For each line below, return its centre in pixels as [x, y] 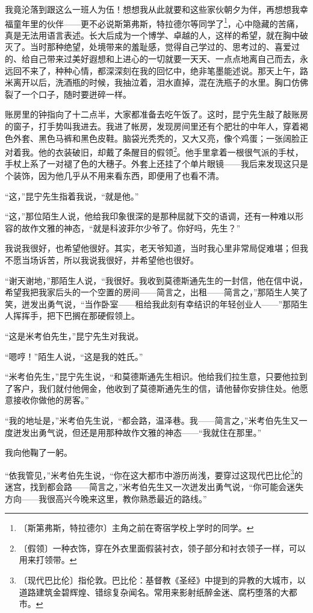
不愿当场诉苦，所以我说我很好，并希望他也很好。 [102, 260]
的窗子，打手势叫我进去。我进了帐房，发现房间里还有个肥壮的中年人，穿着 [152, 126]
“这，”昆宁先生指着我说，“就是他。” [72, 196]
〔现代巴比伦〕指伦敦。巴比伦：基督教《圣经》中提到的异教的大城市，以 [162, 580]
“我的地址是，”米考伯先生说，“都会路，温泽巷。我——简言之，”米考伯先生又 [152, 420]
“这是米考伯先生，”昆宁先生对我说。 [74, 335]
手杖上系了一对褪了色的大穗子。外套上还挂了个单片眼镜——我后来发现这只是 [156, 164]
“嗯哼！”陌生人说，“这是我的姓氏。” [74, 356]
